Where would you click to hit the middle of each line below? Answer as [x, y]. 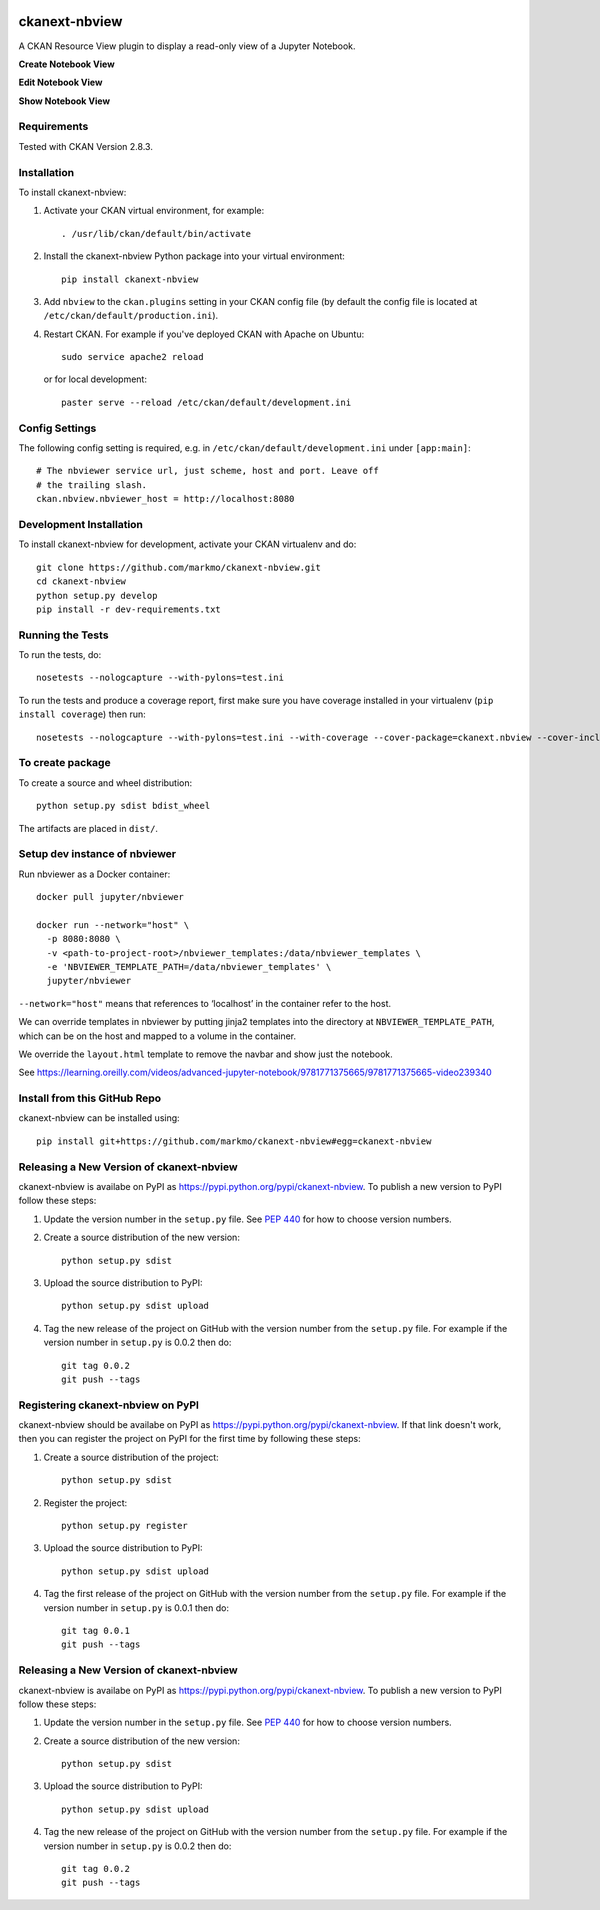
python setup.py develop [97, 595]
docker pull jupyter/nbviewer [110, 897]
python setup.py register [125, 1526]
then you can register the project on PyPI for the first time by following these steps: [189, 1439]
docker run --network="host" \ [113, 924]
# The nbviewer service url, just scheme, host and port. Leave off [207, 471]
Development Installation [81, 524]
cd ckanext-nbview [81, 581]
